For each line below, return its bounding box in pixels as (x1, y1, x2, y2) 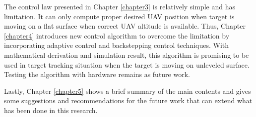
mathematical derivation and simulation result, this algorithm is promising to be (4, 49, 249, 60)
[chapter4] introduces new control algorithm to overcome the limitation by (4, 30, 230, 40)
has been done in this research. (4, 105, 98, 115)
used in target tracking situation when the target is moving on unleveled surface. (4, 59, 250, 70)
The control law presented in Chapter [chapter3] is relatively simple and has (4, 1, 235, 11)
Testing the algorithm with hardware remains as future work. (4, 69, 190, 79)
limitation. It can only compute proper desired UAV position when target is (4, 11, 235, 21)
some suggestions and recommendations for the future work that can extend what (4, 95, 253, 106)
